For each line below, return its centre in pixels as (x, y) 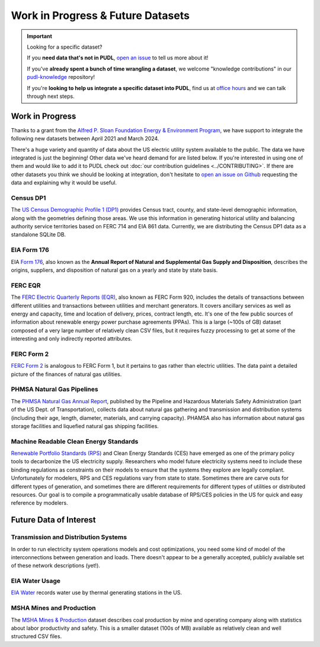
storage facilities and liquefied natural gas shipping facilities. (85, 426)
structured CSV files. (36, 636)
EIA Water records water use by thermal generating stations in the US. (96, 592)
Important (40, 36)
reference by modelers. (39, 503)
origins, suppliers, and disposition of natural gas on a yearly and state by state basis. (114, 270)
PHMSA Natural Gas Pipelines (55, 390)
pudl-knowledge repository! (61, 77)
